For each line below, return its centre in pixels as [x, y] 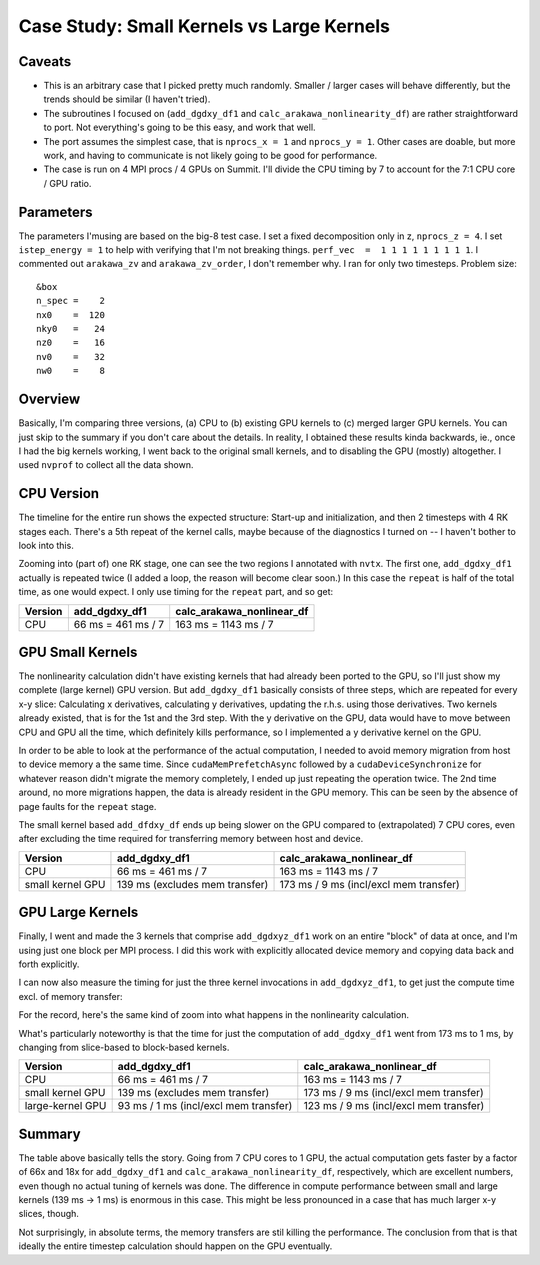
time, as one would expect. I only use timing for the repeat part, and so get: [176, 592]
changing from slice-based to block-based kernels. [124, 1047]
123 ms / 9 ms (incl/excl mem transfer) [394, 1106]
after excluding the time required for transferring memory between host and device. [191, 839]
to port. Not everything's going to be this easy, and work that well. [179, 127]
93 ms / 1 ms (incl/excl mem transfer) [205, 1106]
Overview [49, 399]
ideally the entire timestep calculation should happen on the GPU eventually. [175, 1246]
